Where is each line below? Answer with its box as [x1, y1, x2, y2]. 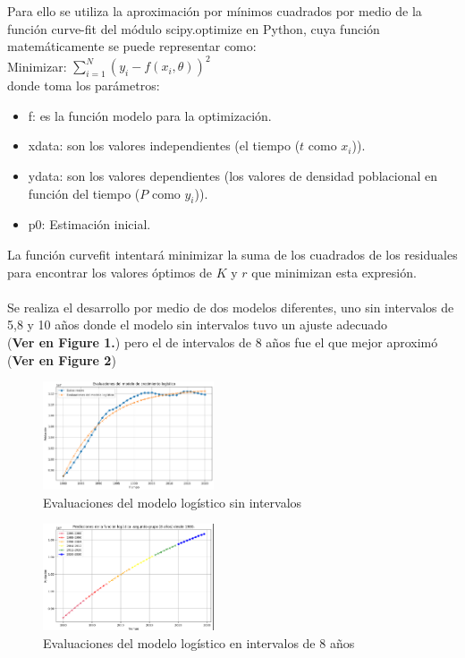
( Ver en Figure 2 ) [7, 350, 116, 369]
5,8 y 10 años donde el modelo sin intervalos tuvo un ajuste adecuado [7, 315, 388, 334]
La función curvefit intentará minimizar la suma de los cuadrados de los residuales [7, 245, 458, 264]
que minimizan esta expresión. [251, 262, 417, 281]
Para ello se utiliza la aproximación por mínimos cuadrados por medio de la [7, 2, 422, 20]
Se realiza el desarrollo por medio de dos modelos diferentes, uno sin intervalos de [7, 297, 454, 316]
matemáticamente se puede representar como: [7, 37, 257, 56]
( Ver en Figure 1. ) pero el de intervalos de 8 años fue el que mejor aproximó [7, 333, 438, 352]
